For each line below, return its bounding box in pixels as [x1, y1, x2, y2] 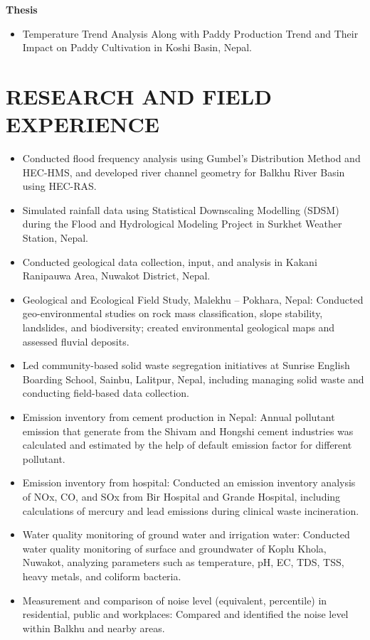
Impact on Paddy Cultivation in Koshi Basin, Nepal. [22, 40, 252, 55]
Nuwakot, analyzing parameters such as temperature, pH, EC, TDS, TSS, [22, 555, 344, 570]
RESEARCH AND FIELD [6, 81, 272, 110]
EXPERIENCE [6, 110, 159, 139]
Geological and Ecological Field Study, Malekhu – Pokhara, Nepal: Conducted [22, 292, 364, 306]
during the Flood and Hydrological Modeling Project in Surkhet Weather [22, 216, 342, 231]
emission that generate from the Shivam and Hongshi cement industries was [22, 423, 354, 438]
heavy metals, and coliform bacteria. [22, 568, 181, 583]
